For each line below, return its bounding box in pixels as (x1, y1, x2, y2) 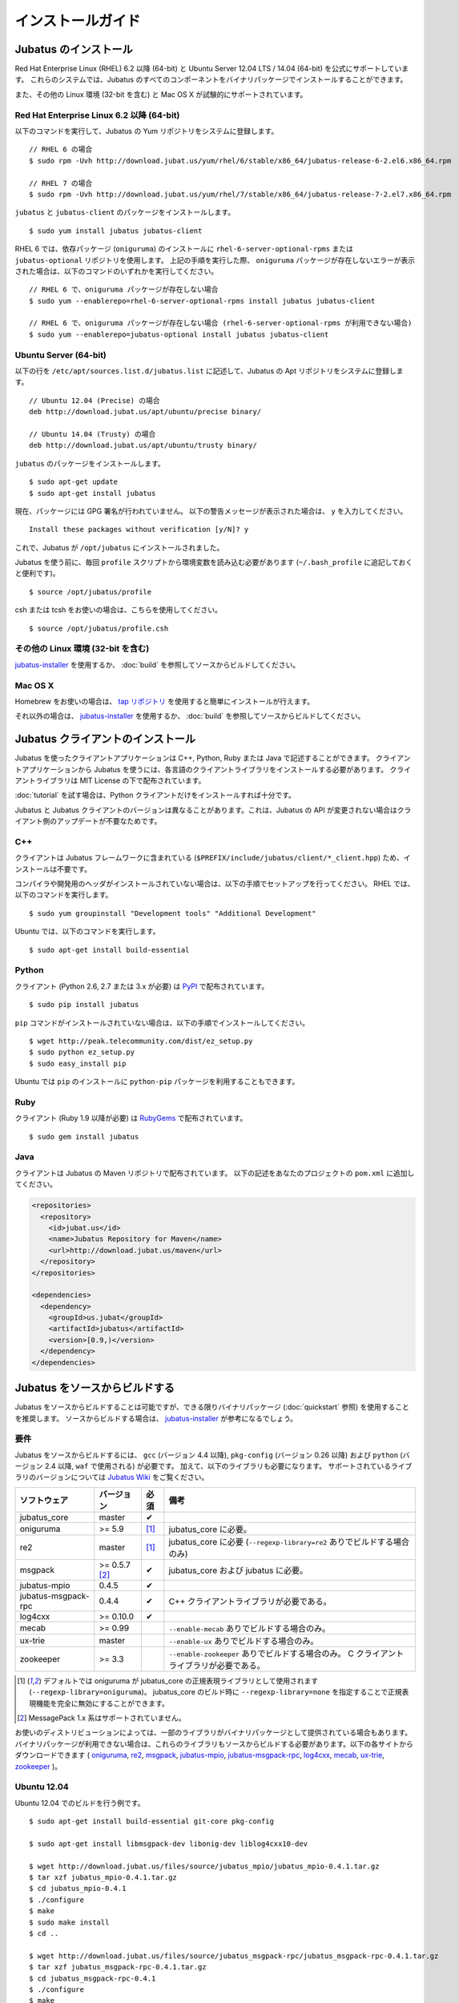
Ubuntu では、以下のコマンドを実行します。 (14, 926, 160, 937)
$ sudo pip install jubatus (29, 1000, 139, 1010)
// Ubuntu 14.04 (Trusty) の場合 (29, 429, 156, 438)
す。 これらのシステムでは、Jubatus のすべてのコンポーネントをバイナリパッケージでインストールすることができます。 (14, 75, 408, 84)
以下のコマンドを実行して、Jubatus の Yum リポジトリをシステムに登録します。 (14, 126, 279, 135)
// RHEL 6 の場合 (29, 145, 93, 154)
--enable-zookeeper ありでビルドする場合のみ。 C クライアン (168, 1647, 397, 1658)
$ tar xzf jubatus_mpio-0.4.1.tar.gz (29, 1873, 178, 1882)
